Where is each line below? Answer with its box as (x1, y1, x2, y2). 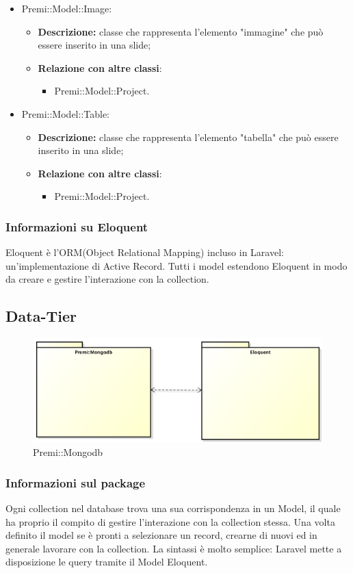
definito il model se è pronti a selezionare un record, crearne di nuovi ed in (5, 528, 317, 542)
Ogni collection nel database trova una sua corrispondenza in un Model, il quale (5, 500, 341, 515)
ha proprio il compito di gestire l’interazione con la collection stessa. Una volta (5, 514, 335, 529)
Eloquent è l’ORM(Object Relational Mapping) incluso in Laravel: (5, 245, 284, 259)
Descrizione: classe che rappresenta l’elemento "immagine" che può (38, 24, 324, 38)
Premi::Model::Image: (21, 1, 112, 15)
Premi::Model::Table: (21, 106, 110, 120)
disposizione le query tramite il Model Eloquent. (5, 555, 208, 569)
